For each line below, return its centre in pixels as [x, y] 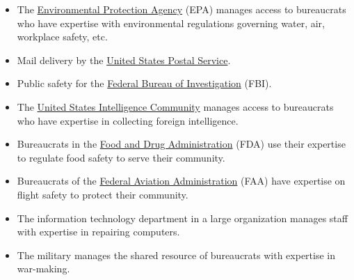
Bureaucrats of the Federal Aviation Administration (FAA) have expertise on [181, 181]
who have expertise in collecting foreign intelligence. [128, 120]
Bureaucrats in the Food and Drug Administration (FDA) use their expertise [181, 144]
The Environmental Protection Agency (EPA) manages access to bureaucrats [182, 9]
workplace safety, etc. [62, 37]
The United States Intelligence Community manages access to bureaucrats [175, 106]
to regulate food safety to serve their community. [121, 157]
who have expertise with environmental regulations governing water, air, [171, 23]
